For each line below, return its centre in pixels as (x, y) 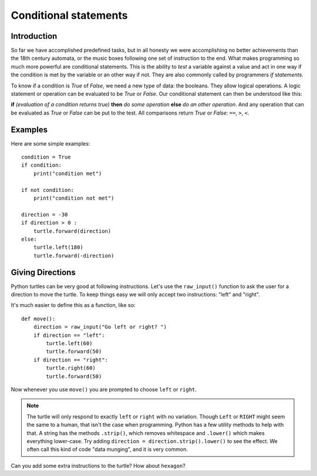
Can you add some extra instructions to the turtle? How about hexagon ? (98, 465)
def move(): (38, 319)
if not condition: (48, 190)
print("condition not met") (74, 198)
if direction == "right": (71, 360)
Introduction (34, 36)
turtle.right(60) (71, 368)
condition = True (46, 157)
